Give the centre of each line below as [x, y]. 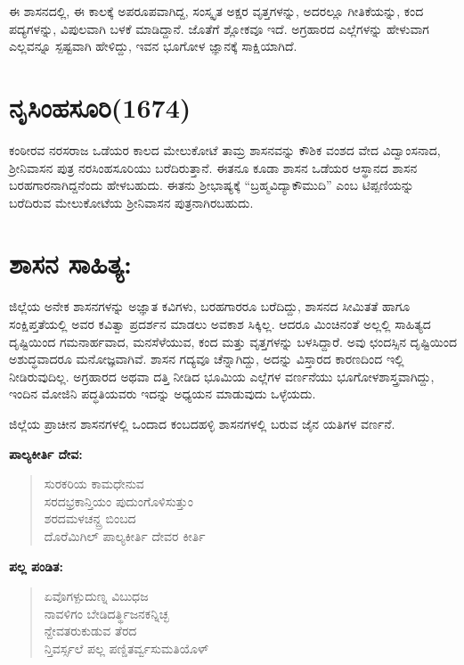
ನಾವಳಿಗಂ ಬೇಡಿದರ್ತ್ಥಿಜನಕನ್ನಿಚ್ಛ [106, 613]
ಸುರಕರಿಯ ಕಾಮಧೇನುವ [94, 484]
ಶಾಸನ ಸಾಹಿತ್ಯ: [71, 263]
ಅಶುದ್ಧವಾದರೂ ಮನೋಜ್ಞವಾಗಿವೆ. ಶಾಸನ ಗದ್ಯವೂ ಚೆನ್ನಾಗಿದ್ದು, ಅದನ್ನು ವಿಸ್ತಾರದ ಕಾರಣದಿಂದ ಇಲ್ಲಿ [207, 359]
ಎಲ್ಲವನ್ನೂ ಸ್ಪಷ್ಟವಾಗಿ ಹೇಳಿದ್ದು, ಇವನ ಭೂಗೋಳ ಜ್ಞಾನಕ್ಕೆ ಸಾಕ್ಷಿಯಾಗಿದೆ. [153, 46]
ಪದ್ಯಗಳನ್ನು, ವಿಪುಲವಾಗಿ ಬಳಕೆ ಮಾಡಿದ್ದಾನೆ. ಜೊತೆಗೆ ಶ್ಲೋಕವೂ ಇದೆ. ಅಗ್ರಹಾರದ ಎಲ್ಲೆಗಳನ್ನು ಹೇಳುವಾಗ [219, 28]
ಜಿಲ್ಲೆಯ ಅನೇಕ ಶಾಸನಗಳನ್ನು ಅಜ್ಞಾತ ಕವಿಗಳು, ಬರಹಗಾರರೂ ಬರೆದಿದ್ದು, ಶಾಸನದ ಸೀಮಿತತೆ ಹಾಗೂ [210, 306]
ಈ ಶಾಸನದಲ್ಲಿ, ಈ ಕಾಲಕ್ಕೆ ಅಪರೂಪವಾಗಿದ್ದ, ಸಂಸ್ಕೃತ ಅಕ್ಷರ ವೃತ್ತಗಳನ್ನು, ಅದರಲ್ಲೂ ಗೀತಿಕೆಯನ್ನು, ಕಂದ [216, 11]
